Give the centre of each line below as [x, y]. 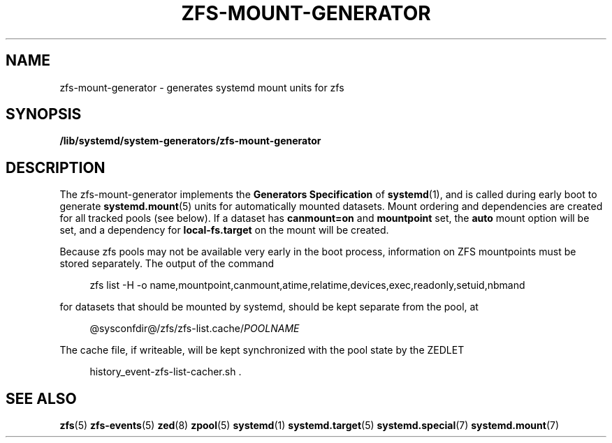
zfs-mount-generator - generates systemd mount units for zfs [202, 87]
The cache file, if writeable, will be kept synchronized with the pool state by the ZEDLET [262, 350]
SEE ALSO [41, 398]
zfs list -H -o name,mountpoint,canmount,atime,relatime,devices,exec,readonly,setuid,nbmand [307, 285]
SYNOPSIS [44, 114]
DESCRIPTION [56, 167]
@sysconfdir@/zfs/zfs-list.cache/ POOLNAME [195, 329]
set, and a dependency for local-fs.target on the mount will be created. [224, 230]
